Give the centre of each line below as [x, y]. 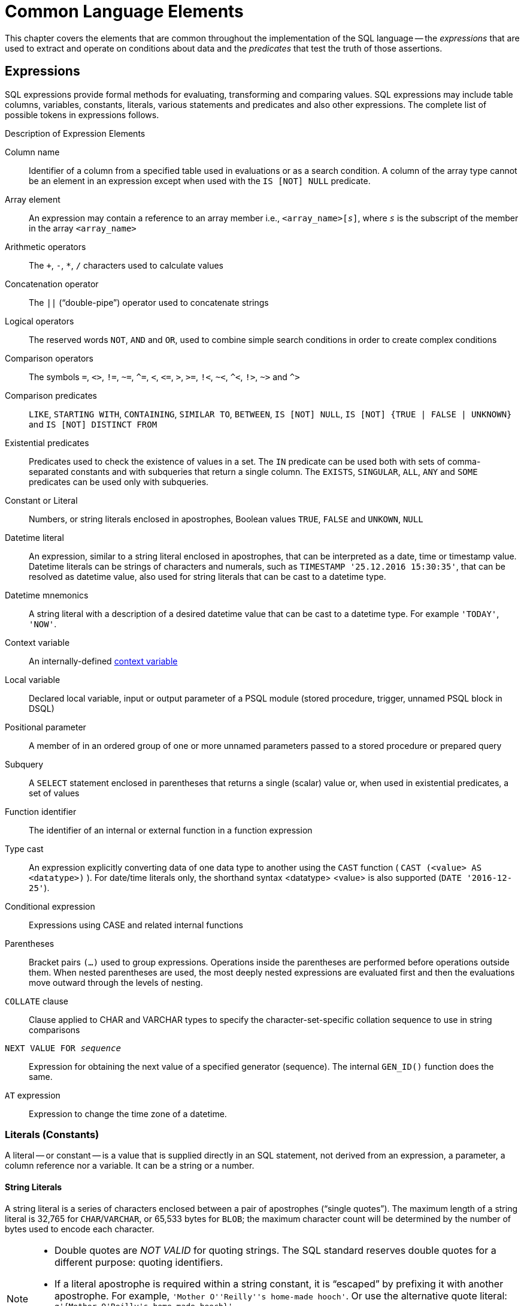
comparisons [54, 1030]
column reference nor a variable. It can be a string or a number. [130, 1166]
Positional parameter [46, 727]
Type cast [24, 848]
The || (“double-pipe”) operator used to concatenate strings [149, 302]
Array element [33, 199]
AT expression [33, 1095]
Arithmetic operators [46, 246]
